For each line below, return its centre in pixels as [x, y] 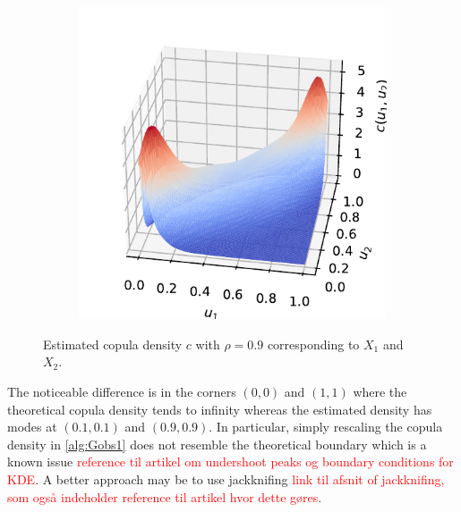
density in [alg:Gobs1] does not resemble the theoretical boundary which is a [217, 444]
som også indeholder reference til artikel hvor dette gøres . [165, 496]
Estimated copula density [113, 344]
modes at [32, 427]
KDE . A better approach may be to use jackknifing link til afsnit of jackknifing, [226, 478]
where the [380, 391]
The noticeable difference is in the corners [122, 391]
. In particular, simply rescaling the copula [326, 427]
